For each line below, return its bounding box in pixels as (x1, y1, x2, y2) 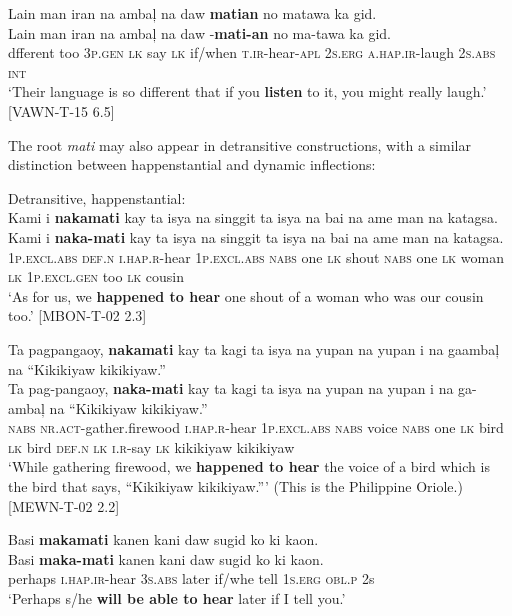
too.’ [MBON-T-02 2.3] (8, 305, 147, 326)
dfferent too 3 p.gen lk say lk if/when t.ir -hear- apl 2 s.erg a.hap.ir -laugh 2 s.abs (8, 42, 496, 63)
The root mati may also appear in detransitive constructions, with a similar (8, 134, 471, 155)
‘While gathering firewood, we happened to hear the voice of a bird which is (8, 456, 490, 477)
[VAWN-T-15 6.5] (8, 100, 115, 121)
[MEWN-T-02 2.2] (8, 495, 120, 516)
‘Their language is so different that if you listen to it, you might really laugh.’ (8, 81, 487, 102)
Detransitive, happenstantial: (8, 187, 186, 208)
